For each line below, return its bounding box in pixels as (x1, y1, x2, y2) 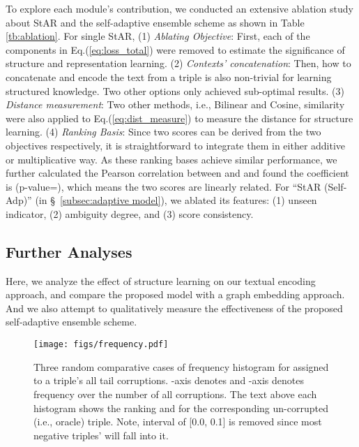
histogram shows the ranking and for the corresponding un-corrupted (33, 400, 328, 415)
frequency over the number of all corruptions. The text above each (33, 386, 317, 401)
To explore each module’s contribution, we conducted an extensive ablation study (6, 1, 353, 15)
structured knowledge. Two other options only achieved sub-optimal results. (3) (6, 83, 344, 98)
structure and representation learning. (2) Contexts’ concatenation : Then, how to (6, 56, 351, 71)
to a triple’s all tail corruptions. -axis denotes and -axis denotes (33, 373, 304, 388)
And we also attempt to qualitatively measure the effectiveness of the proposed (6, 300, 343, 315)
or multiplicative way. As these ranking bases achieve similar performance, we (6, 152, 337, 166)
